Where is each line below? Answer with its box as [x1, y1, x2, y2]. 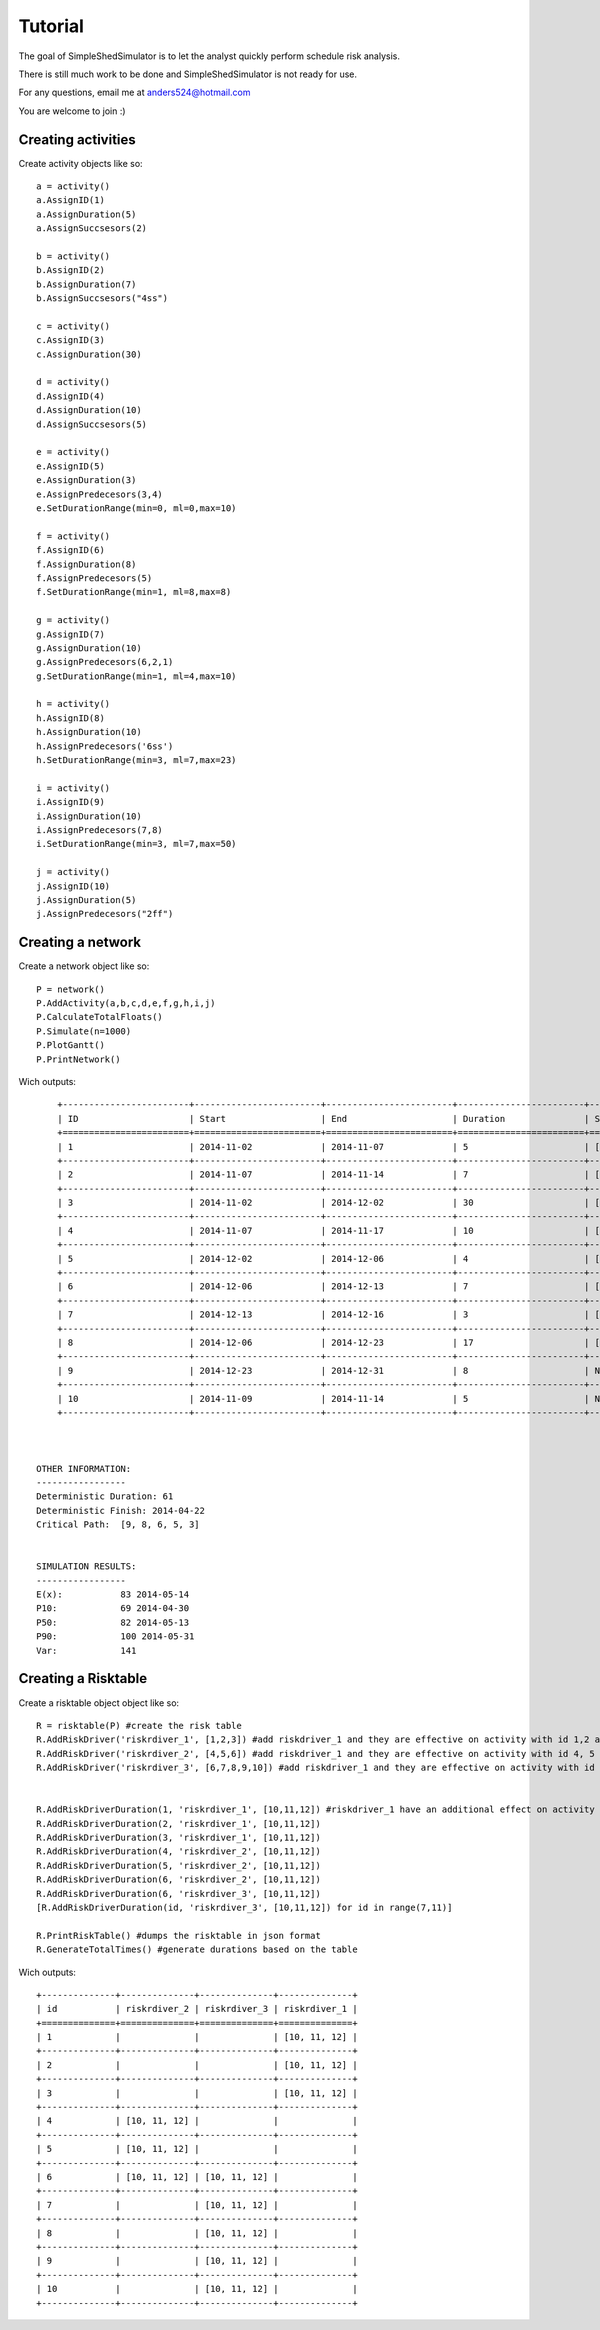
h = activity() [36, 698, 111, 710]
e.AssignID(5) [36, 460, 105, 472]
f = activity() [36, 530, 111, 542]
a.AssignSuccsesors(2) [36, 223, 148, 234]
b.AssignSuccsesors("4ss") [36, 293, 169, 304]
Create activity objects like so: [18, 157, 144, 169]
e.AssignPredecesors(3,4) [36, 488, 164, 500]
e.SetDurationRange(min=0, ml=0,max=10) [36, 503, 237, 514]
